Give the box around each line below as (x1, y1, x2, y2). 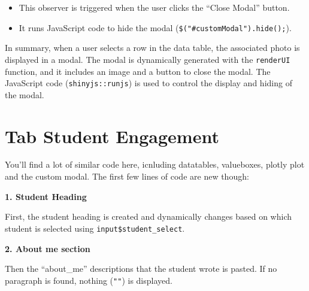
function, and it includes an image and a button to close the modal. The (5, 65, 271, 77)
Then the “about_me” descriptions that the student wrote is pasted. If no (5, 262, 277, 275)
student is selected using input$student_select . (5, 222, 185, 234)
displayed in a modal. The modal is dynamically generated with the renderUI (5, 53, 290, 65)
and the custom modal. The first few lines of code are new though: (5, 170, 249, 183)
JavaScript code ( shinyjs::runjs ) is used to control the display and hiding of (5, 77, 292, 89)
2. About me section (5, 242, 90, 254)
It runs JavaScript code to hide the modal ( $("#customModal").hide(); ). (19, 21, 292, 34)
